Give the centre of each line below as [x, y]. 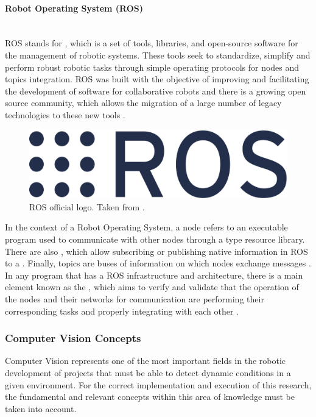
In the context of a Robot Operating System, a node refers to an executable [146, 227]
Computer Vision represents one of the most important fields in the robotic [146, 361]
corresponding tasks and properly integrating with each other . [122, 311]
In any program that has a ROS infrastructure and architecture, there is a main [154, 275]
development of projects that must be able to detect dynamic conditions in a [148, 372]
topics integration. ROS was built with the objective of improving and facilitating [157, 79]
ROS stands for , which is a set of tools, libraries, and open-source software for [152, 43]
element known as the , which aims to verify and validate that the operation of [152, 287]
